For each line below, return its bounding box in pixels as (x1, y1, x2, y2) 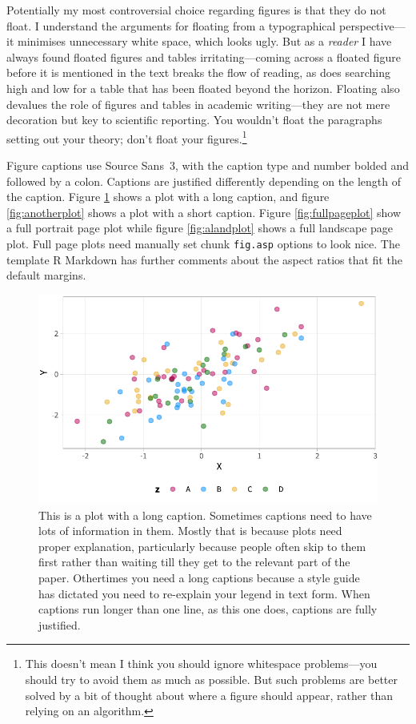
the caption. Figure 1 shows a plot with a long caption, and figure (6, 188, 330, 205)
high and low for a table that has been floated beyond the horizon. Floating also (6, 79, 400, 96)
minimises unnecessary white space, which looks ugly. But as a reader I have (17, 33, 392, 50)
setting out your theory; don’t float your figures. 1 (6, 127, 247, 147)
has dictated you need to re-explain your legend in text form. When (38, 585, 370, 601)
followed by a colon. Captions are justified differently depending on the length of (6, 172, 401, 189)
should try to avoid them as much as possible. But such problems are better (25, 671, 398, 688)
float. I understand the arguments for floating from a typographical (6, 17, 336, 34)
